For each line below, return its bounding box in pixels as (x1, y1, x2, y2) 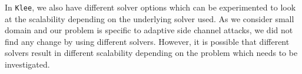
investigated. (5, 58, 50, 71)
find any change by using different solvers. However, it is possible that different (5, 35, 290, 47)
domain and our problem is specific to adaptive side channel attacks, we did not (5, 24, 293, 36)
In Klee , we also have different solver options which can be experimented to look (5, 1, 296, 13)
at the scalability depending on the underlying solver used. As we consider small (5, 12, 294, 24)
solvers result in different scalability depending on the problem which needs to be (5, 47, 298, 59)
